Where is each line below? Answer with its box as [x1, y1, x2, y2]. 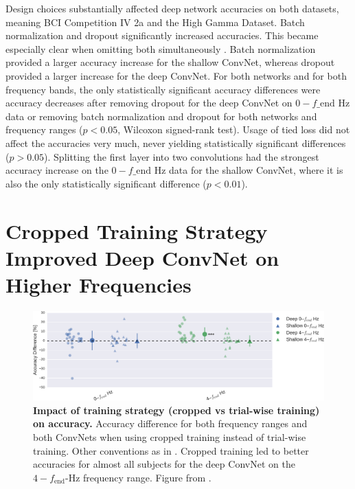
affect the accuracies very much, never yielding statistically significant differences [5, 135, 346, 150]
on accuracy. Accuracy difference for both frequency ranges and [33, 416, 308, 431]
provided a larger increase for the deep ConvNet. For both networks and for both [5, 68, 347, 82]
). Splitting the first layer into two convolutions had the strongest [44, 149, 319, 163]
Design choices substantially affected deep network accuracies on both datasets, [5, 1, 339, 15]
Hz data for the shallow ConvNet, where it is [154, 163, 343, 177]
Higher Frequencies [5, 270, 192, 298]
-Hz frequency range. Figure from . [65, 470, 211, 484]
